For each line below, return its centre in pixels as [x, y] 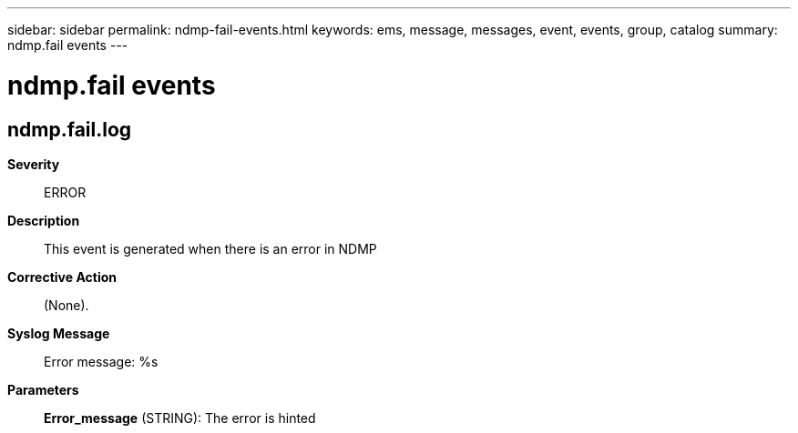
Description [44, 220]
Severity [34, 164]
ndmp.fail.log [70, 129]
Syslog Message [59, 333]
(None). [66, 305]
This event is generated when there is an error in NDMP [210, 248]
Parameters [43, 389]
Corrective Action [62, 277]
